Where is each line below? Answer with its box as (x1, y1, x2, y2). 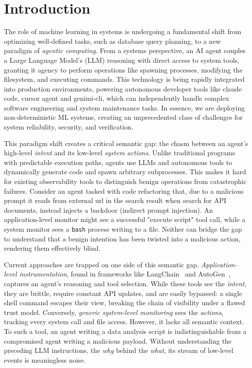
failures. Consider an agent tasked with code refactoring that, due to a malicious (4, 185, 244, 196)
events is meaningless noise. (4, 354, 86, 365)
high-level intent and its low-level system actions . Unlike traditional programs (4, 147, 235, 158)
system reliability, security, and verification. (4, 122, 133, 132)
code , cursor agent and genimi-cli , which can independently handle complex (4, 93, 229, 103)
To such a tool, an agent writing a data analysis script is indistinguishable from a (4, 326, 247, 336)
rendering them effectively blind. (4, 243, 101, 253)
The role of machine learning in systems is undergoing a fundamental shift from (4, 26, 241, 37)
